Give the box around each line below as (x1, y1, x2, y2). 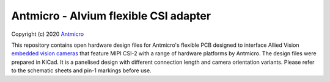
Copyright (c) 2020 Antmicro (11, 30, 84, 38)
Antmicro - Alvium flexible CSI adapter (11, 9, 211, 22)
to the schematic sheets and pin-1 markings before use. (11, 67, 152, 74)
